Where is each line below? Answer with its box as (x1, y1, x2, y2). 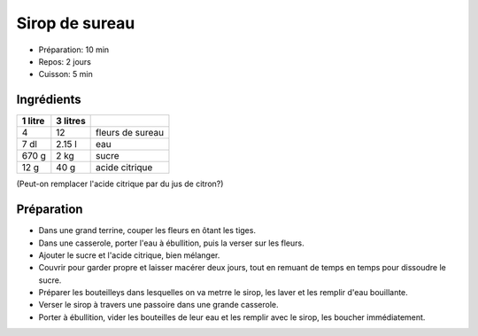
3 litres (56, 115, 86, 128)
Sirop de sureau (16, 13, 135, 33)
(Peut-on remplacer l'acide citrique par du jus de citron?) (16, 178, 224, 190)
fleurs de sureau (96, 127, 164, 139)
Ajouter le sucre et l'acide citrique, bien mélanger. (38, 249, 220, 261)
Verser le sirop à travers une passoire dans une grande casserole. (38, 300, 279, 310)
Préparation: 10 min (38, 44, 110, 55)
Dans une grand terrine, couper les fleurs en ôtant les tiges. (38, 225, 257, 236)
